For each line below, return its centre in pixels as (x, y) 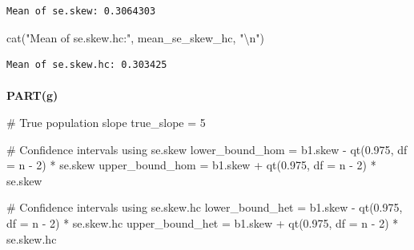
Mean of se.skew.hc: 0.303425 (87, 65)
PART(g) (32, 95)
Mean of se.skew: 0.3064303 (81, 11)
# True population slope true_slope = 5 (106, 122)
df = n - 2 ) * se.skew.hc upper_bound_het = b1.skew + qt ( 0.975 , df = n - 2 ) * (203, 222)
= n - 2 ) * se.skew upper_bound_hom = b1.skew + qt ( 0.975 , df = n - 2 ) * (191, 165)
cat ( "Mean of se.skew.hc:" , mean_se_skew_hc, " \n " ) (135, 37)
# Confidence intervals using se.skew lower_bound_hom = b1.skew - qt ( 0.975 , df (207, 149)
